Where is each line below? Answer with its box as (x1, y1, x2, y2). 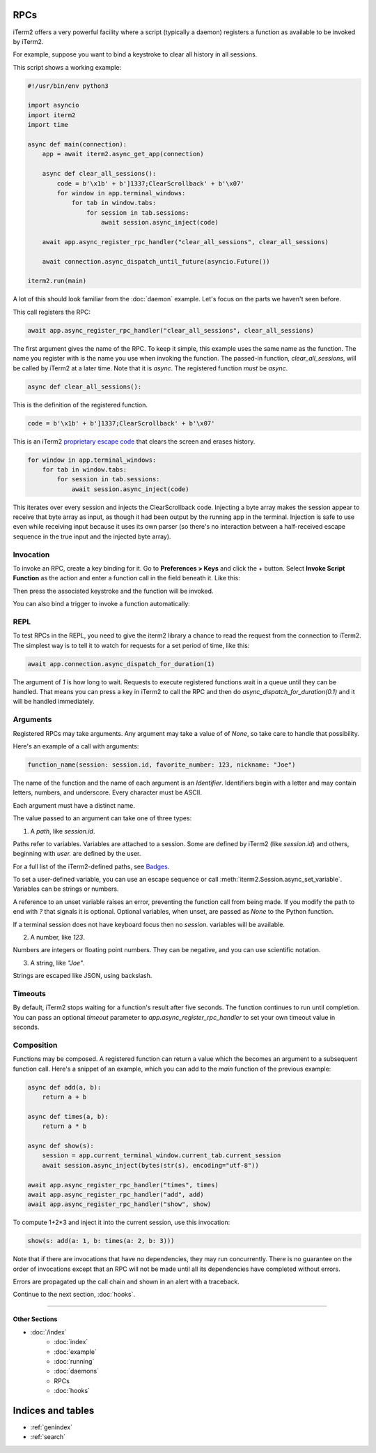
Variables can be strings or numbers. (13, 884, 119, 893)
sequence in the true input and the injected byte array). (13, 532, 171, 541)
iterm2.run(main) (27, 277, 87, 285)
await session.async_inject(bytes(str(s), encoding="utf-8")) (42, 1161, 259, 1169)
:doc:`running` (54, 1357, 95, 1366)
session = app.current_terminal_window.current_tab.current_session (42, 1152, 281, 1159)
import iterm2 (27, 111, 76, 119)
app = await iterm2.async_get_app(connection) (42, 150, 205, 158)
